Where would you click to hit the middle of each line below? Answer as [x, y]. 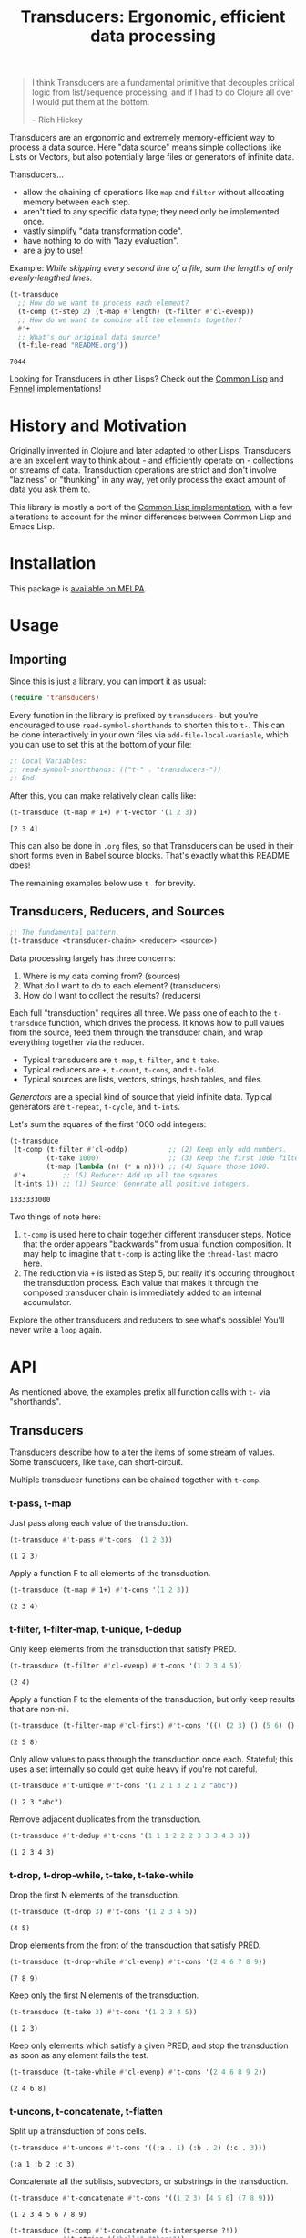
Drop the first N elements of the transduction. [95, 1895]
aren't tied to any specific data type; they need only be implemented [151, 212]
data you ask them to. [50, 489]
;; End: [24, 778]
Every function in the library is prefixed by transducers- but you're [134, 716]
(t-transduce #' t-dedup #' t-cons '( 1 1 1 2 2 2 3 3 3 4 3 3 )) [130, 1836]
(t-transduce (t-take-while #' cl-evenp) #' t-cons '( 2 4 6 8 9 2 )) [138, 2072]
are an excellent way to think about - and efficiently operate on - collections [152, 460]
